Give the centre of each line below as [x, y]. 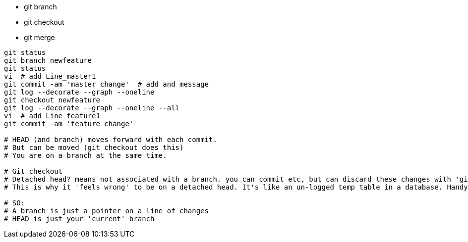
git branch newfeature [48, 60]
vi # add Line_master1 [50, 76]
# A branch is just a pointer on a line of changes [107, 211]
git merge [39, 37]
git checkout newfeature [52, 100]
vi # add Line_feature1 [52, 116]
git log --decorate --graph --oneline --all [92, 108]
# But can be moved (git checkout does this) [94, 147]
